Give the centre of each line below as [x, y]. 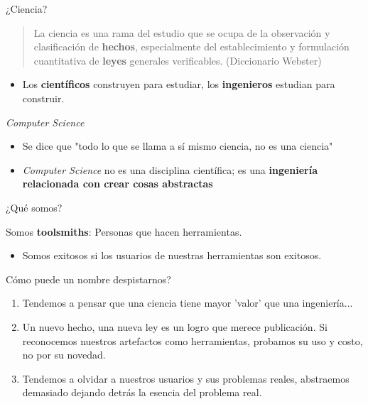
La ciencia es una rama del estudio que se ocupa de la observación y [182, 32]
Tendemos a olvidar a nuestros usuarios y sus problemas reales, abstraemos [186, 378]
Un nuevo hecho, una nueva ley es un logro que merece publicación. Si [175, 326]
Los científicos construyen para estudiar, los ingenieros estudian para [179, 84]
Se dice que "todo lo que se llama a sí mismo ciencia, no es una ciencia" [178, 146]
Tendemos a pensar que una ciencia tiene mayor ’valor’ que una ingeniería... [188, 303]
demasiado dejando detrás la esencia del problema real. [142, 392]
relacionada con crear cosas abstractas [118, 184]
